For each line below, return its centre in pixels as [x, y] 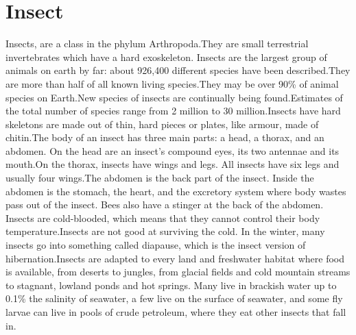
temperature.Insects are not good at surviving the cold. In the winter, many [165, 231]
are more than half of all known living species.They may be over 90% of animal [172, 83]
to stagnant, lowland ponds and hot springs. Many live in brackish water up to [171, 285]
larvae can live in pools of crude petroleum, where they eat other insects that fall [176, 312]
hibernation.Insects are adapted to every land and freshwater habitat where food [175, 258]
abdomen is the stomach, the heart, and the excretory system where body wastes [176, 191]
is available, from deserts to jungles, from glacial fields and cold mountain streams [178, 272]
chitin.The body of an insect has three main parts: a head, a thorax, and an [165, 137]
